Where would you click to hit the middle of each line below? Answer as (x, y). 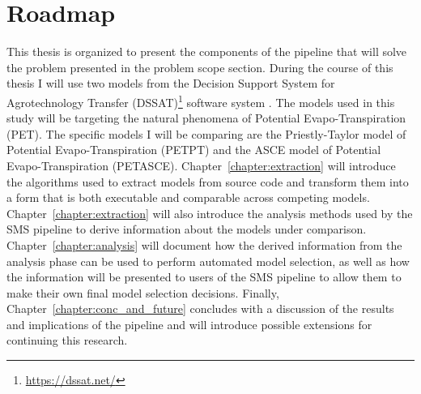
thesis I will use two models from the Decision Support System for (171, 83)
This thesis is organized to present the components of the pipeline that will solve (207, 51)
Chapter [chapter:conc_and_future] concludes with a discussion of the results (200, 308)
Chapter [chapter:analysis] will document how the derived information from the (204, 244)
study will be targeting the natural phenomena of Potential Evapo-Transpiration (206, 118)
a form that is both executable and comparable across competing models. (188, 197)
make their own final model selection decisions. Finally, (143, 292)
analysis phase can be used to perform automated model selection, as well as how (208, 261)
